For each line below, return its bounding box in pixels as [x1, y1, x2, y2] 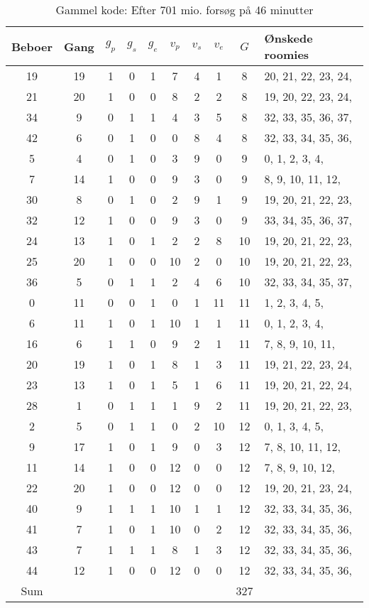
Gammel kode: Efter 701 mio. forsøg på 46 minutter [55, 1, 314, 18]
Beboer [11, 38, 53, 55]
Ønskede [264, 30, 313, 46]
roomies [264, 46, 309, 63]
